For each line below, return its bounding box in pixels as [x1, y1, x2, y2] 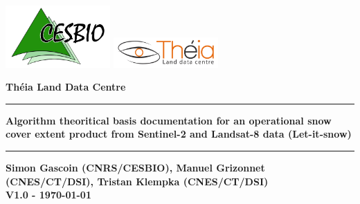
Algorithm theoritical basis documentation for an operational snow [6, 113, 332, 127]
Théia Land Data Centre [6, 80, 126, 94]
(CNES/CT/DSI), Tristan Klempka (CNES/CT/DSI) [6, 174, 269, 188]
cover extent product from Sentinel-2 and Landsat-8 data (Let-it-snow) [6, 127, 352, 141]
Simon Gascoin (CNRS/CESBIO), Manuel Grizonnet [6, 160, 265, 174]
